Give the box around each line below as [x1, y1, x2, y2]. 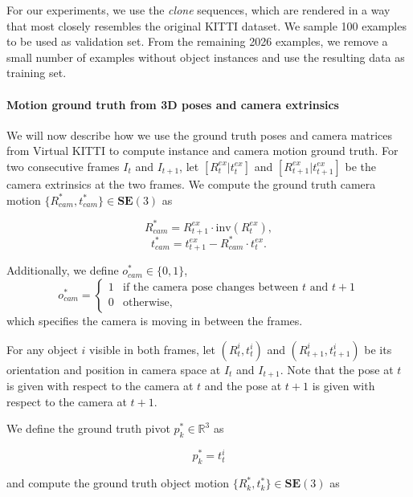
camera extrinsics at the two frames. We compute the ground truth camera [6, 175, 376, 192]
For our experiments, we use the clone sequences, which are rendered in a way [6, 2, 391, 18]
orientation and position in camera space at [6, 361, 221, 377]
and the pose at [204, 377, 282, 393]
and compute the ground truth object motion [6, 475, 230, 491]
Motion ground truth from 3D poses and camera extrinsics [6, 96, 339, 112]
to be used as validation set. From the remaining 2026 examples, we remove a [6, 33, 388, 50]
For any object [6, 340, 78, 357]
